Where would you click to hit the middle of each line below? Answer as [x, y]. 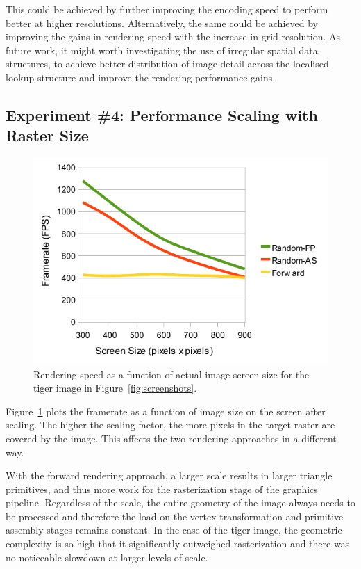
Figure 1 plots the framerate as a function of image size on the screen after [166, 411]
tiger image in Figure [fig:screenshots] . [115, 388]
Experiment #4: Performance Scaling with [162, 114]
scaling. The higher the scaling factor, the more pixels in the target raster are [170, 425]
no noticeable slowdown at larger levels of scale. [107, 557]
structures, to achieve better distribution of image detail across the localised [167, 64]
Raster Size [47, 135]
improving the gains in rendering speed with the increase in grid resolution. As [173, 37]
